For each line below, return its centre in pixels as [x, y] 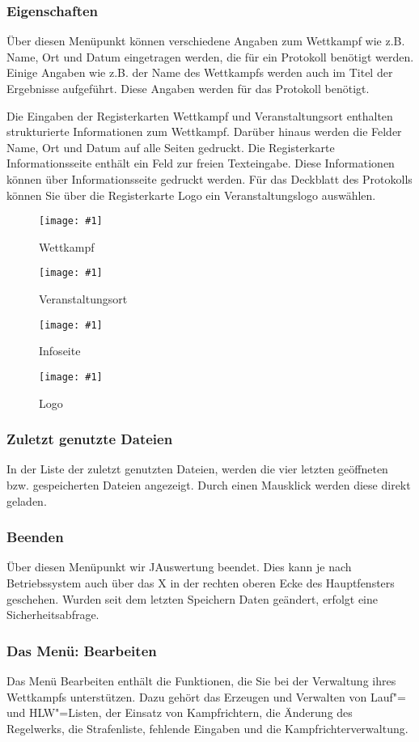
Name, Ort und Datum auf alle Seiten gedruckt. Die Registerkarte [171, 147]
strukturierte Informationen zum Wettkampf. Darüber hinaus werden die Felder [204, 131]
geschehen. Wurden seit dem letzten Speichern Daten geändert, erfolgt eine [192, 598]
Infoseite [60, 351]
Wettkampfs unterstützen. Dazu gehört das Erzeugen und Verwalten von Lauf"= [206, 696]
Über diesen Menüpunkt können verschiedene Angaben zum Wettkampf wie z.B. [206, 41]
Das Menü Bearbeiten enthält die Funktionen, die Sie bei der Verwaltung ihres [201, 680]
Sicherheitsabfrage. [53, 615]
